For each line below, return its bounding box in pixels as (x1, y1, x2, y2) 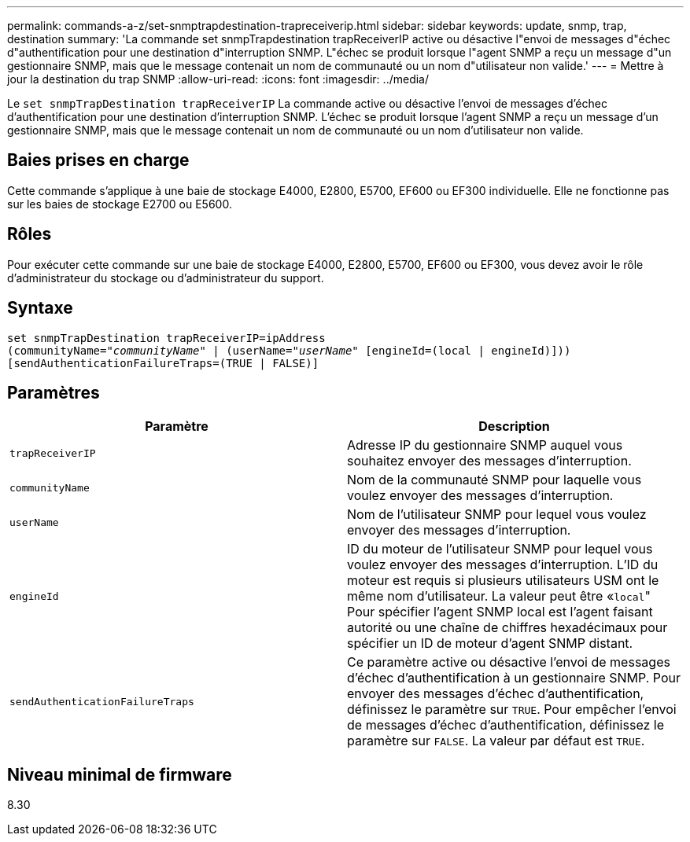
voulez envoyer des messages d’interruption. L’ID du (347, 557, 659, 573)
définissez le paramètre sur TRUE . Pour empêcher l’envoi (347, 701, 677, 718)
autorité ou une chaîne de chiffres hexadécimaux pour (347, 620, 668, 636)
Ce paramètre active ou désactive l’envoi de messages (347, 654, 670, 671)
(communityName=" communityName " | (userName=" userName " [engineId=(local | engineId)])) (7, 344, 571, 357)
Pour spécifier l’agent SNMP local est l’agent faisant (347, 604, 653, 620)
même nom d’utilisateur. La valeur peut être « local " (347, 588, 651, 605)
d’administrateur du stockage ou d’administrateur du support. (7, 270, 324, 285)
